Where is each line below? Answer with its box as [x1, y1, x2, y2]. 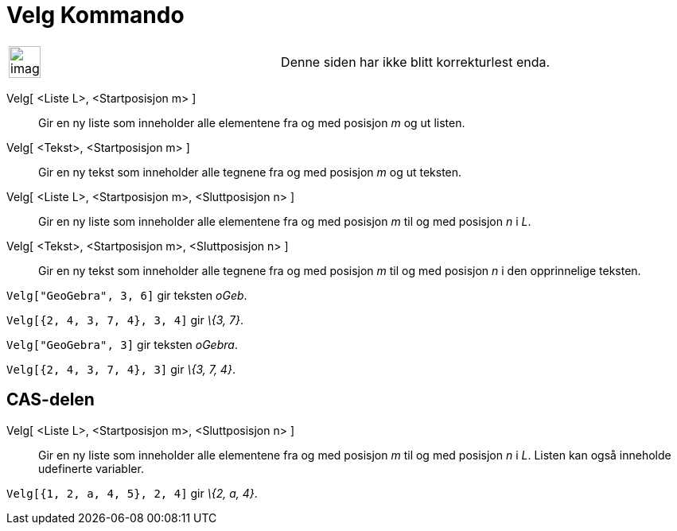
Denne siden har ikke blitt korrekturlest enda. [281, 53, 551, 70]
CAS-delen [6, 390, 95, 410]
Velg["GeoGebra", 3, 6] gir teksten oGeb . [6, 288, 247, 302]
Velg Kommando [6, 2, 185, 29]
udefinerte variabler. [38, 461, 144, 475]
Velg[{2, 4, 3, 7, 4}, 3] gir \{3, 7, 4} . [6, 362, 235, 376]
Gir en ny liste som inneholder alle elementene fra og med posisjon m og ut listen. [38, 115, 465, 130]
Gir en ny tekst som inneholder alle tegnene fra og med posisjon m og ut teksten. [38, 165, 462, 179]
